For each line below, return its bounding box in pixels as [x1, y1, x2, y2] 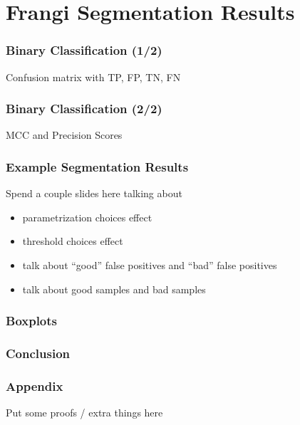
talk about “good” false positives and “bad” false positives [22, 258, 277, 272]
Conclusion [6, 344, 70, 362]
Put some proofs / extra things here [6, 405, 163, 420]
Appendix [6, 377, 63, 394]
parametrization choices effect [22, 209, 152, 224]
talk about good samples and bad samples [22, 281, 206, 296]
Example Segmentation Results [6, 157, 189, 175]
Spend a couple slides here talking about [6, 186, 182, 201]
